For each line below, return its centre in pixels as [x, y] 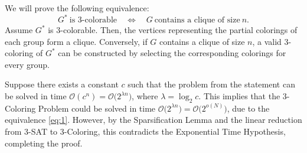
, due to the [248, 108]
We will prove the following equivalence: [77, 8]
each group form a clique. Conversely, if [76, 41]
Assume [19, 30]
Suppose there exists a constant [62, 84]
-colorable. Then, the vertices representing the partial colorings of [179, 30]
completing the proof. [44, 143]
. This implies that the [239, 96]
